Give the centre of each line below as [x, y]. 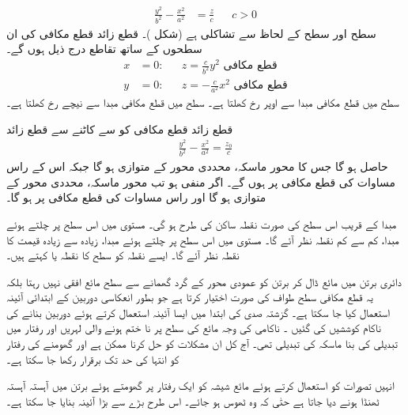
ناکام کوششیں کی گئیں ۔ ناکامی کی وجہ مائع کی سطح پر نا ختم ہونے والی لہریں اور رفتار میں [194, 328]
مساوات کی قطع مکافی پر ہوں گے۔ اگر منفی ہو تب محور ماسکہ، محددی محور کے [201, 181]
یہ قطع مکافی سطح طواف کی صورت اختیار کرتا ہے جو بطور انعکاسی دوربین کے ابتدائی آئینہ [190, 297]
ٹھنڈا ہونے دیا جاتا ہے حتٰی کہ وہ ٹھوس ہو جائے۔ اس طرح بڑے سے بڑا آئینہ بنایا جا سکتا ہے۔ [193, 400]
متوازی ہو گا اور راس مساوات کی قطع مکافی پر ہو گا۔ [136, 197]
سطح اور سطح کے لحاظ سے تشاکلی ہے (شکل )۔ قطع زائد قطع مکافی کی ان [191, 33]
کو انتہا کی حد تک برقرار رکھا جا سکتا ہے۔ [93, 358]
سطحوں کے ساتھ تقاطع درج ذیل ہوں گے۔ [104, 49]
